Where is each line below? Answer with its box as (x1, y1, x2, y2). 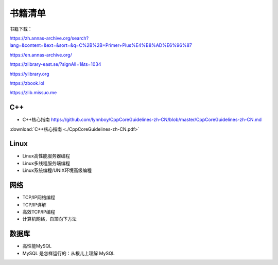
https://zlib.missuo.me (9, 90, 57, 96)
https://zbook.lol (9, 80, 45, 86)
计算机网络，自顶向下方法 (22, 216, 77, 222)
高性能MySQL (22, 243, 52, 249)
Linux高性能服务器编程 (22, 153, 71, 159)
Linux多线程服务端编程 (22, 160, 71, 166)
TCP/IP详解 (22, 201, 46, 208)
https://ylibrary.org (9, 70, 49, 77)
